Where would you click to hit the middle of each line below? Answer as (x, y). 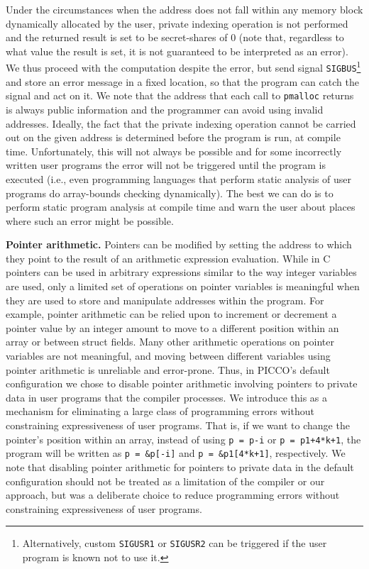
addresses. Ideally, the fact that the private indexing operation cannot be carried (181, 123)
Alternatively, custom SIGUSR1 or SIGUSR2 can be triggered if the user (175, 543)
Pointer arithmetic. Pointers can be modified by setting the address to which (179, 244)
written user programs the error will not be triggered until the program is (166, 165)
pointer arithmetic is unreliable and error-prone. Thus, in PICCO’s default (168, 369)
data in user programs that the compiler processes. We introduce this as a (167, 397)
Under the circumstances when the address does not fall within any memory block (184, 9)
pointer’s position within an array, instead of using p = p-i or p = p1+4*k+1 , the (183, 439)
